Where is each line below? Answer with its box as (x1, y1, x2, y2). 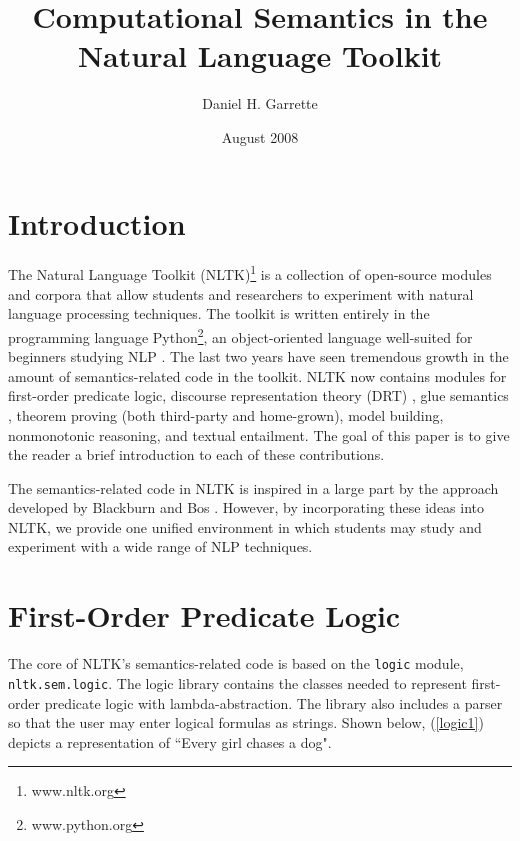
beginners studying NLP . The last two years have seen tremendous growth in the (8, 346, 509, 367)
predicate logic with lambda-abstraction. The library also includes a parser (44, 692, 503, 713)
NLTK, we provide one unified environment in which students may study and (8, 516, 482, 537)
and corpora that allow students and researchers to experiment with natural (8, 283, 474, 304)
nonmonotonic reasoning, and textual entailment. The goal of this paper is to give (8, 424, 510, 445)
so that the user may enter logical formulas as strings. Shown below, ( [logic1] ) (8, 712, 484, 733)
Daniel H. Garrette (202, 93, 318, 114)
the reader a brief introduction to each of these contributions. (8, 444, 385, 465)
